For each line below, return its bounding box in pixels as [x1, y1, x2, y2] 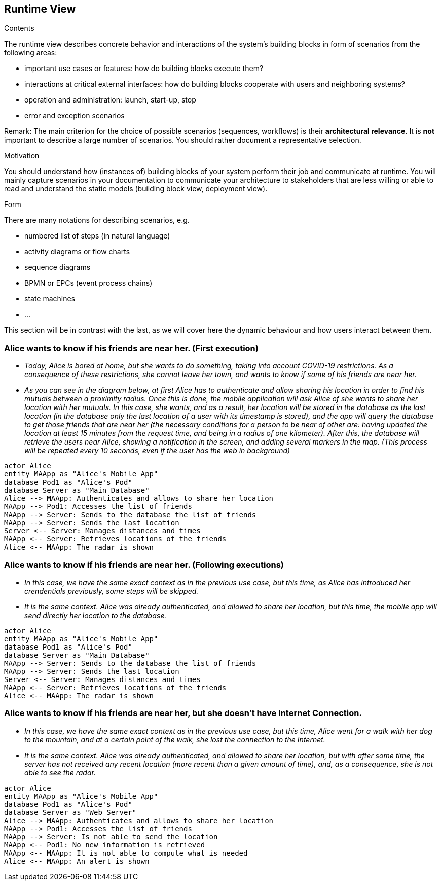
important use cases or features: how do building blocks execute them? [24, 64, 264, 73]
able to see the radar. [24, 768, 96, 777]
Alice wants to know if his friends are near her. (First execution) [4, 343, 259, 353]
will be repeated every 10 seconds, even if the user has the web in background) [24, 446, 290, 455]
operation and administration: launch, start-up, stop [24, 95, 196, 105]
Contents [4, 24, 34, 33]
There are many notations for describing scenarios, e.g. [4, 216, 190, 225]
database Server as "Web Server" [4, 808, 137, 816]
